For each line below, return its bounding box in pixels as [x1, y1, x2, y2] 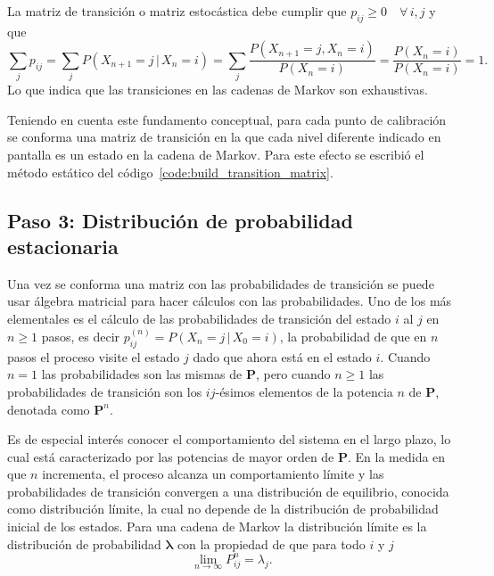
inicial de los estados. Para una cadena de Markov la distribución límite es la [7, 517, 427, 536]
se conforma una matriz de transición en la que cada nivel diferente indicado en [7, 128, 441, 146]
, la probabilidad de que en [279, 326, 427, 345]
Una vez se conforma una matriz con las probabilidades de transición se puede [7, 274, 434, 292]
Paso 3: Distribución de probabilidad [7, 206, 353, 234]
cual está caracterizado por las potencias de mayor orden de [7, 447, 334, 465]
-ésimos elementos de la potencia [215, 382, 393, 400]
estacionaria [7, 232, 119, 259]
